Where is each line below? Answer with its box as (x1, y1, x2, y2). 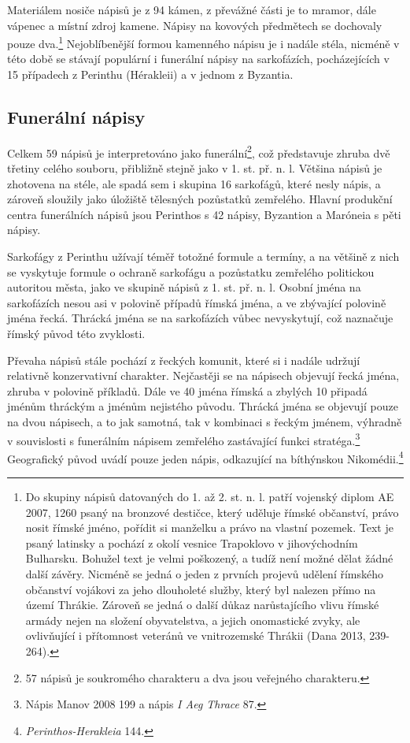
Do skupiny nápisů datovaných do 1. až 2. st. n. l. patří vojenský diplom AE (25, 489, 394, 505)
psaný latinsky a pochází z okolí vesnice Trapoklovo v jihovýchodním (25, 534, 358, 551)
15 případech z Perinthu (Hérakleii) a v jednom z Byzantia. (7, 66, 294, 83)
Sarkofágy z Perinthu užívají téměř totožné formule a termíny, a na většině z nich (7, 248, 400, 265)
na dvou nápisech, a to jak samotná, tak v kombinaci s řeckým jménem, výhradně (7, 413, 402, 429)
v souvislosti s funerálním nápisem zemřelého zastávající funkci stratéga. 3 (7, 429, 360, 448)
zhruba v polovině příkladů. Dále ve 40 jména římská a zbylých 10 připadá (7, 382, 368, 399)
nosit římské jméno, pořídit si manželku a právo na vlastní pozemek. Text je (25, 519, 393, 536)
